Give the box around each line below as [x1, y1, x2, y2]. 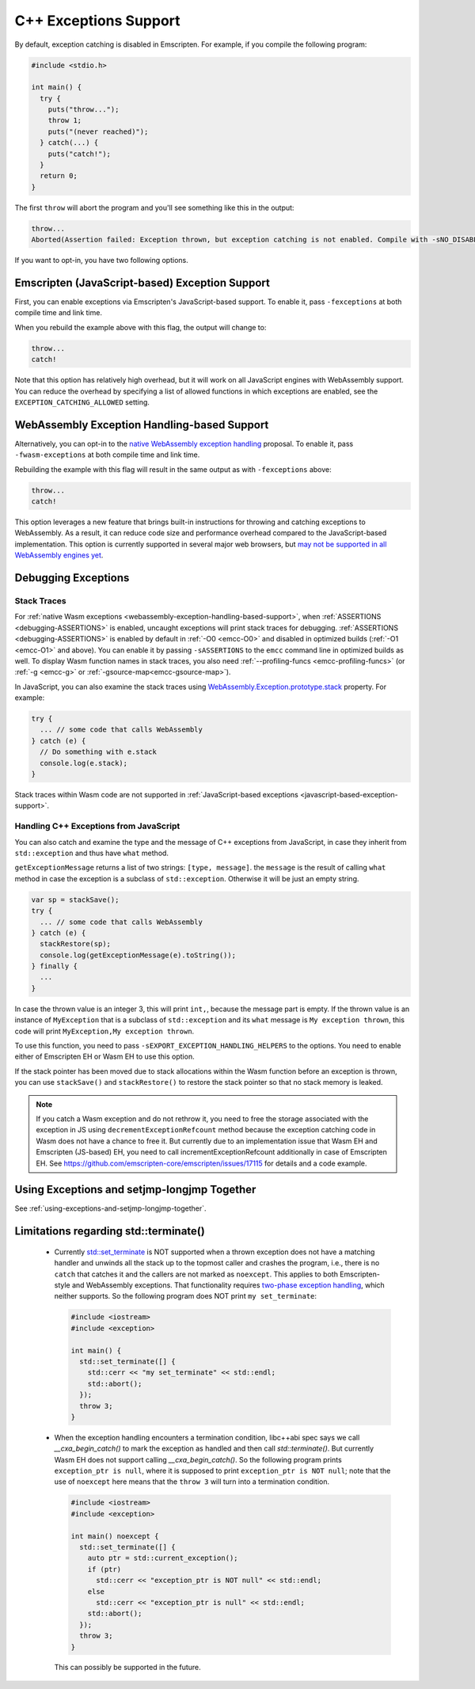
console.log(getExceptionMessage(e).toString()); [40, 950, 237, 960]
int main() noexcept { [70, 1531, 159, 1540]
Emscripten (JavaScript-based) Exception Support [14, 276, 271, 289]
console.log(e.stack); [40, 759, 128, 767]
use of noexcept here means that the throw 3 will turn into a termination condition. [54, 1477, 330, 1486]
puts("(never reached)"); [47, 127, 149, 136]
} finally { [31, 962, 78, 971]
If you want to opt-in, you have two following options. [14, 256, 189, 265]
